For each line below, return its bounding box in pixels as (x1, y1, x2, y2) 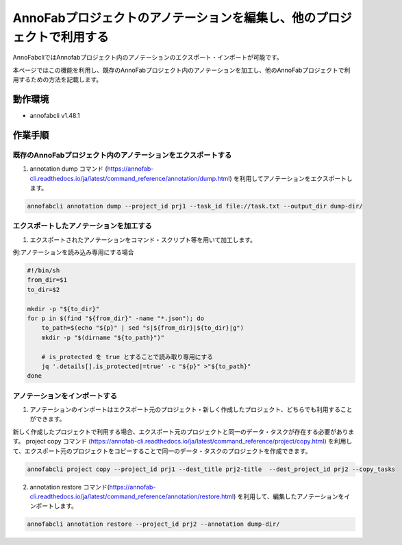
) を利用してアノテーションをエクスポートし (229, 174, 353, 182)
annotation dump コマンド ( (29, 165, 108, 173)
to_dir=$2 (27, 285, 60, 293)
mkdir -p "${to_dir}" (27, 305, 100, 313)
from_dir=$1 (27, 276, 68, 284)
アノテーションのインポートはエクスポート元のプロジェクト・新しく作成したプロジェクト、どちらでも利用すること (29, 405, 353, 414)
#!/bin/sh (27, 267, 60, 274)
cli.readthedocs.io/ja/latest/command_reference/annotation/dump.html (29, 174, 230, 182)
